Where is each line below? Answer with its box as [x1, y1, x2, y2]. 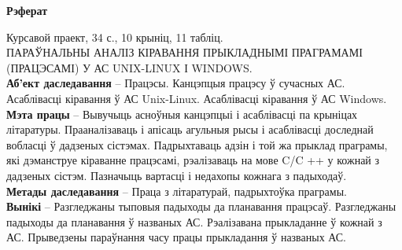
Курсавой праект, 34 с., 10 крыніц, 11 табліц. [6, 28, 223, 45]
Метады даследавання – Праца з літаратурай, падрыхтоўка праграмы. [6, 182, 347, 199]
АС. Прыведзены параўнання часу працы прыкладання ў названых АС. [6, 229, 346, 245]
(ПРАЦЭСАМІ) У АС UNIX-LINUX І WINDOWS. [6, 59, 253, 75]
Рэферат [6, 2, 48, 18]
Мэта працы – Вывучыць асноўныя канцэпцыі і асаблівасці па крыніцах [6, 105, 358, 122]
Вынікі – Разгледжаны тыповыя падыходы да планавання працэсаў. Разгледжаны [6, 198, 396, 215]
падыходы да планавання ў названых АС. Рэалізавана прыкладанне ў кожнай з [6, 213, 382, 230]
